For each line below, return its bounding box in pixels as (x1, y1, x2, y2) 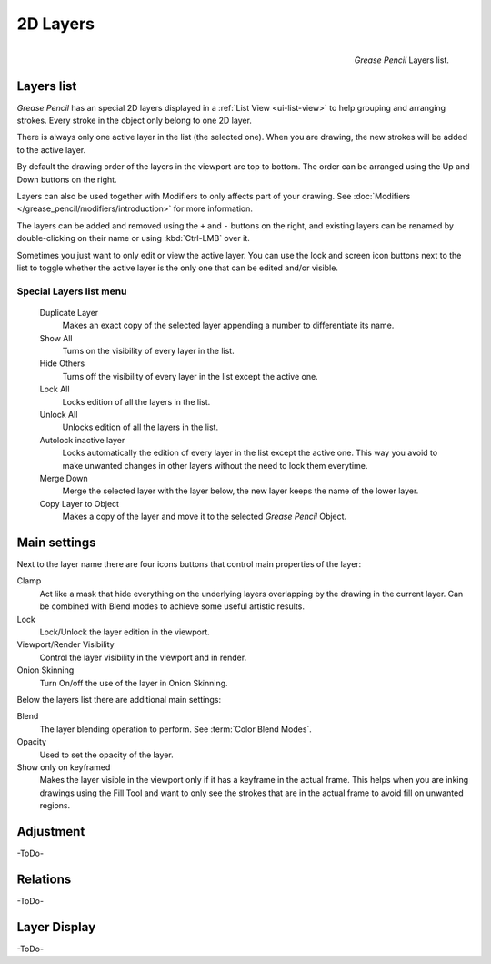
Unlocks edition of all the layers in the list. (62, 421, 218, 432)
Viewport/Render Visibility (16, 639, 115, 650)
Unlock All (39, 410, 78, 420)
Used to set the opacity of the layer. (39, 749, 174, 760)
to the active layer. (16, 144, 86, 155)
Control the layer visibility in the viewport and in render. (39, 652, 247, 663)
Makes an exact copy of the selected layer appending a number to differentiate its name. (62, 320, 395, 331)
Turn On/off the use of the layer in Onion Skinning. (39, 677, 228, 688)
